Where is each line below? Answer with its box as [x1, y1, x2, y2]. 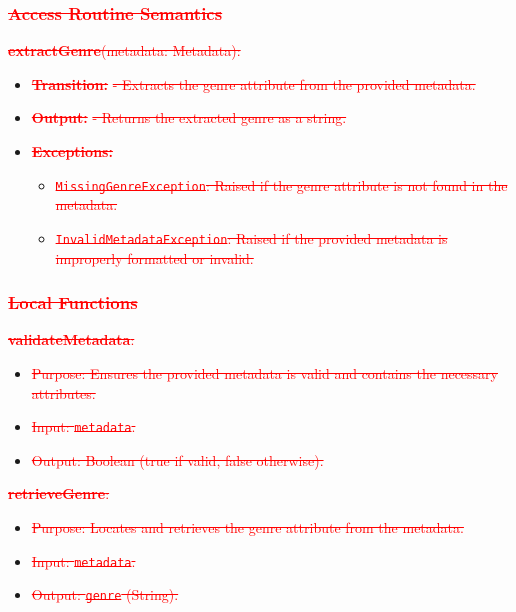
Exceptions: [31, 141, 113, 161]
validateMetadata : [8, 329, 135, 350]
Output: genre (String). [31, 584, 179, 605]
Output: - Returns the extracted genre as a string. [31, 107, 347, 128]
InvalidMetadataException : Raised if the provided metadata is [55, 227, 448, 248]
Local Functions [8, 290, 138, 315]
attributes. [31, 382, 96, 403]
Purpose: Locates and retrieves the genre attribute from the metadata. [31, 516, 464, 537]
